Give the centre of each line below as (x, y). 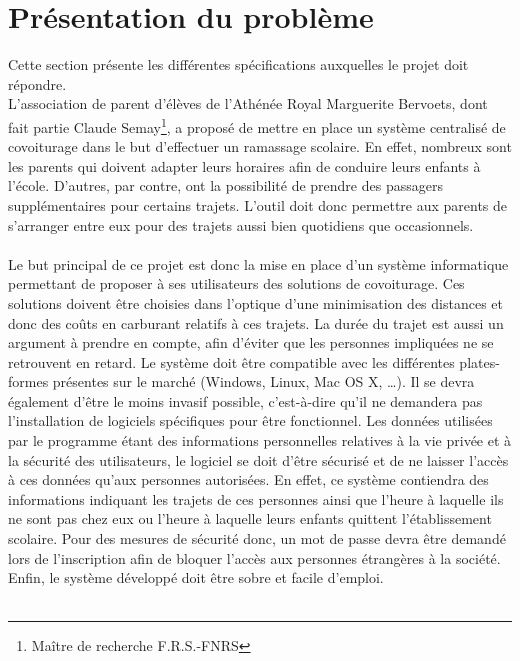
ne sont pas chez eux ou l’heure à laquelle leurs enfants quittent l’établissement (250, 518)
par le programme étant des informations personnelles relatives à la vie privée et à (260, 440)
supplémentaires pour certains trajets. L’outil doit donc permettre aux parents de (258, 204)
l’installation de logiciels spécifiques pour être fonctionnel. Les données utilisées (250, 420)
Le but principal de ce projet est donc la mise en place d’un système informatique (258, 263)
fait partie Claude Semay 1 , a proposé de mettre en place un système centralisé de (257, 125)
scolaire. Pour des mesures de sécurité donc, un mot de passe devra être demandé (257, 538)
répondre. (37, 83)
